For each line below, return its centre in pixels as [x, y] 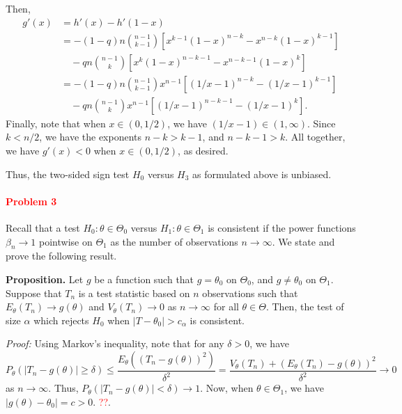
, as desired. [203, 150]
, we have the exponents [91, 137]
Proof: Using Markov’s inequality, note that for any [115, 343]
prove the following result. [61, 256]
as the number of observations [174, 241]
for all [226, 306]
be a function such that [144, 279]
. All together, [315, 137]
